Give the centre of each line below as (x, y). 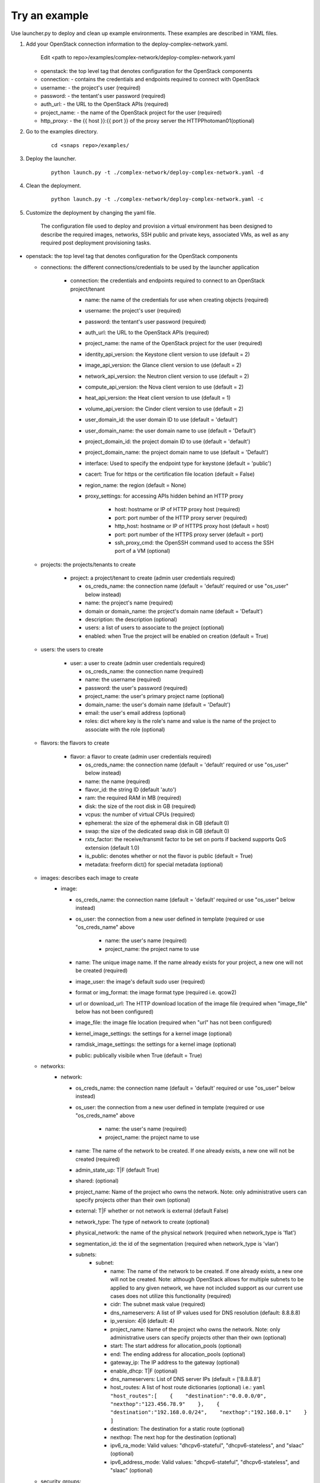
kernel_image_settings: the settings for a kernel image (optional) (154, 1033)
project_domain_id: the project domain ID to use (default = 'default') (168, 441)
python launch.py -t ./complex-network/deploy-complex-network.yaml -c (157, 199)
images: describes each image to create (89, 877)
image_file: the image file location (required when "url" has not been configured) (174, 1023)
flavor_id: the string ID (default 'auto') (131, 790)
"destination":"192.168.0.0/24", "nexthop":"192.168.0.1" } (209, 1412)
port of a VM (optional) (143, 551)
